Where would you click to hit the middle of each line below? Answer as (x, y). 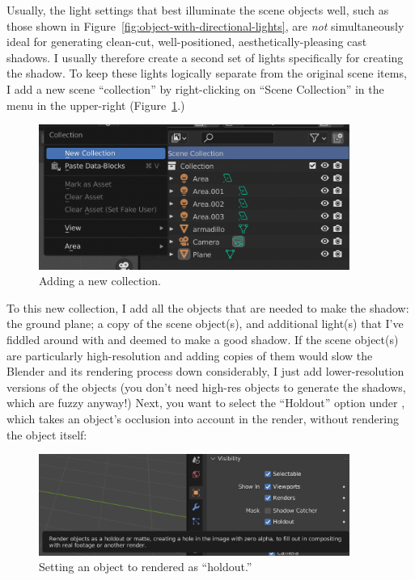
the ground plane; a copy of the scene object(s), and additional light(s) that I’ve (205, 324)
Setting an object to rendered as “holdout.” (146, 567)
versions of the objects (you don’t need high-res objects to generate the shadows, (206, 387)
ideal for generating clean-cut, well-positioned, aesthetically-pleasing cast (187, 42)
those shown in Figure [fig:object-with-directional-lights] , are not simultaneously (205, 25)
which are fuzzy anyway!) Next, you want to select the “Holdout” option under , (206, 403)
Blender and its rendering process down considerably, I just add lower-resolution (205, 371)
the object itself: (47, 434)
